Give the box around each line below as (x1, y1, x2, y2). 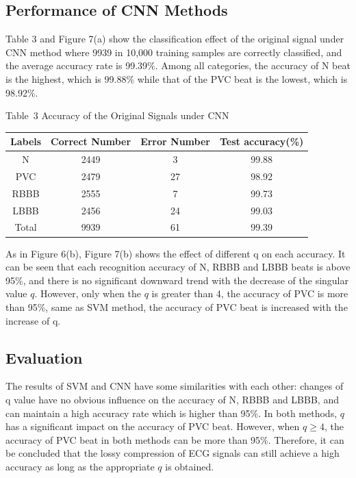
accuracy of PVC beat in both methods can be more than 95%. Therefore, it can (5, 432, 344, 446)
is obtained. (165, 459, 214, 473)
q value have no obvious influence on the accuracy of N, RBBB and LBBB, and (5, 392, 339, 406)
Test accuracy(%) (219, 134, 304, 149)
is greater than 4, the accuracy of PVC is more (151, 286, 348, 301)
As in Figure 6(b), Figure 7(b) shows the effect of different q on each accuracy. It (5, 246, 346, 260)
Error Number (140, 134, 210, 149)
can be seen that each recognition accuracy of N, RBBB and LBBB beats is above (5, 260, 351, 274)
